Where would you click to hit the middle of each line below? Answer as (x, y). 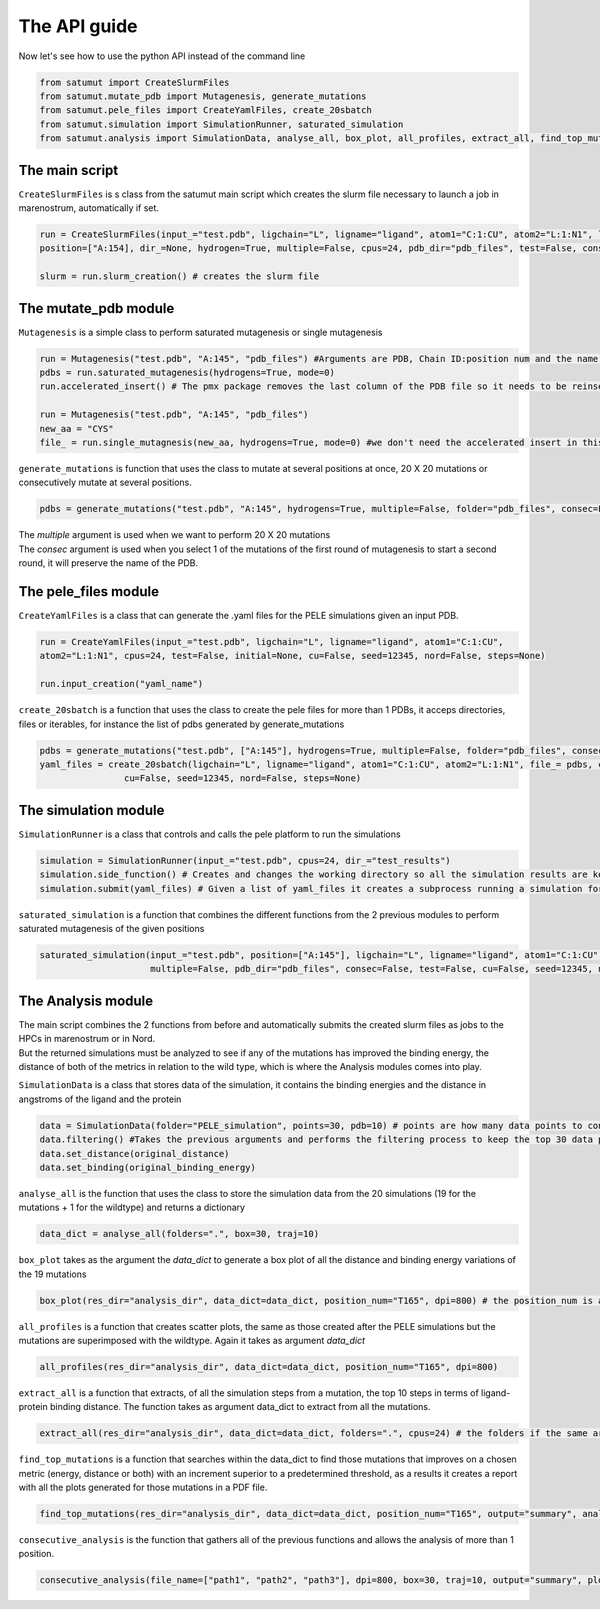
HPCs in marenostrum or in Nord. (86, 1039)
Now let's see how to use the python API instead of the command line (162, 56)
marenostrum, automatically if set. (89, 207)
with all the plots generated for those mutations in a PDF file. (143, 1487)
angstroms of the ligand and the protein (100, 1099)
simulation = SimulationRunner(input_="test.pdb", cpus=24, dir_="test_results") (245, 860)
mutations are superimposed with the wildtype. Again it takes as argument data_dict (191, 1341)
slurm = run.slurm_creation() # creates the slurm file (179, 276)
